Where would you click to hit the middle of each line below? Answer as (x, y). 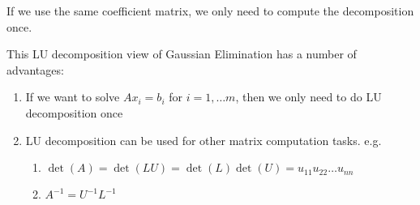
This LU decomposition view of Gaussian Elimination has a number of (182, 54)
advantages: (35, 69)
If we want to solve (73, 97)
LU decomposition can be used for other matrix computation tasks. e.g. (204, 140)
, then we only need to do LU (309, 97)
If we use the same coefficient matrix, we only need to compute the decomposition (210, 11)
